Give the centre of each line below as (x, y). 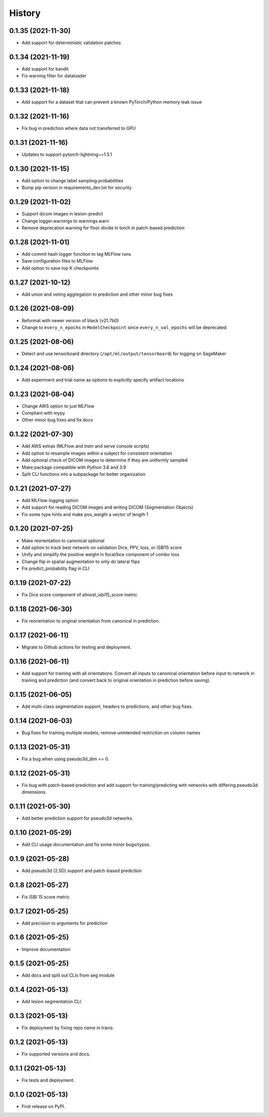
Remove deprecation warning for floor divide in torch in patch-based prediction (103, 228)
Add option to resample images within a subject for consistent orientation (97, 453)
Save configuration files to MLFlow (57, 261)
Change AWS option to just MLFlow (58, 406)
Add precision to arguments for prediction (65, 923)
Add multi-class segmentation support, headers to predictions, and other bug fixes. (107, 706)
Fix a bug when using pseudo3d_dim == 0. (66, 759)
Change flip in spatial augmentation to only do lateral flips (81, 561)
